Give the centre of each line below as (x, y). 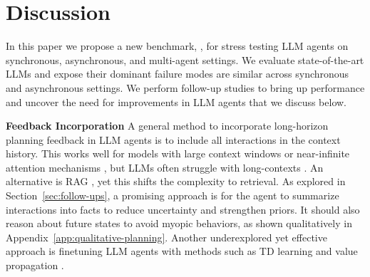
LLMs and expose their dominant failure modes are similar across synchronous (178, 74)
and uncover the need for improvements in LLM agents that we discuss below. (176, 101)
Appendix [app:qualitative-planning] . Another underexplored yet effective (166, 237)
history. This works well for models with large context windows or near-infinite (178, 153)
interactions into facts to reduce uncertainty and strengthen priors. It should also (183, 209)
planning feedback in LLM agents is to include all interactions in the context (173, 139)
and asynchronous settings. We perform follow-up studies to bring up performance (185, 87)
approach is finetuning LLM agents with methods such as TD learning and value (182, 251)
